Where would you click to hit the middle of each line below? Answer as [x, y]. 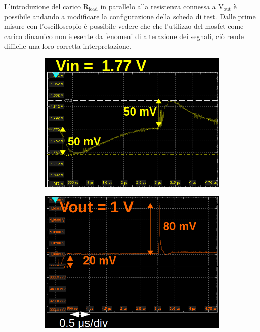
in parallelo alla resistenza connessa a [158, 6]
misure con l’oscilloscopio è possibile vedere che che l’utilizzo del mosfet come [124, 26]
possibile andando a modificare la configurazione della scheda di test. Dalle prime [130, 16]
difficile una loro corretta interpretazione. [68, 46]
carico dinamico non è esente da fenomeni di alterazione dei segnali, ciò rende [124, 36]
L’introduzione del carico [42, 6]
